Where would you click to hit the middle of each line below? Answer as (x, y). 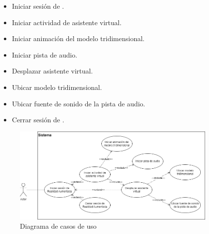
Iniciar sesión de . (38, 6)
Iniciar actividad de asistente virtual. (67, 22)
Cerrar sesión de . (38, 120)
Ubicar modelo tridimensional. (57, 87)
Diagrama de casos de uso (58, 226)
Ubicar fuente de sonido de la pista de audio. (79, 103)
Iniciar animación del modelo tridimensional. (78, 38)
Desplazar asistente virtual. (52, 71)
